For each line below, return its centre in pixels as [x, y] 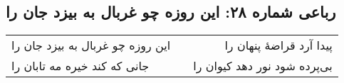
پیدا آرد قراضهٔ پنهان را [278, 45]
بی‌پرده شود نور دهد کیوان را [263, 66]
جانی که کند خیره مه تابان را [80, 66]
